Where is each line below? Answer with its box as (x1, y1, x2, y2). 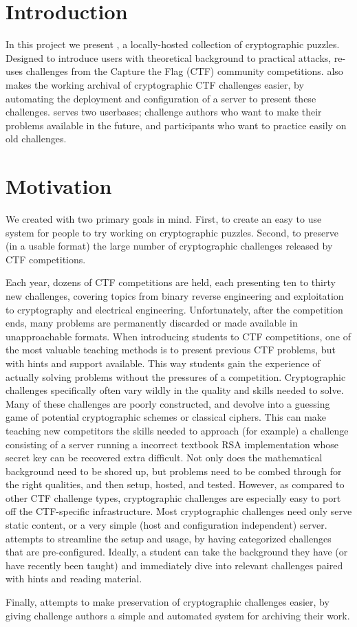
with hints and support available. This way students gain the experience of (6, 355, 321, 370)
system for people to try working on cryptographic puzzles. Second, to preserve (6, 225, 338, 239)
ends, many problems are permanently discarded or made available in (6, 316, 298, 330)
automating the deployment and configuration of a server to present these (6, 91, 316, 105)
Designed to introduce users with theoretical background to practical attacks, (6, 50, 332, 65)
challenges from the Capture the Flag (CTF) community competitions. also (25, 64, 343, 78)
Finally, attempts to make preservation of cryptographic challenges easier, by (6, 595, 329, 609)
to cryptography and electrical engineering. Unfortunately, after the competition (6, 302, 343, 316)
